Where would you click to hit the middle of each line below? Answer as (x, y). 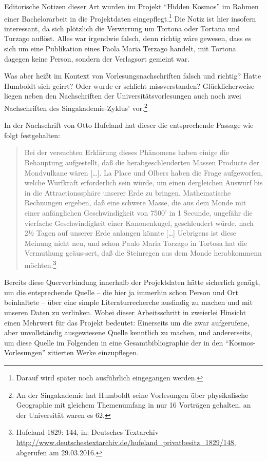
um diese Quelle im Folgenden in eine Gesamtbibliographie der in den (114, 342)
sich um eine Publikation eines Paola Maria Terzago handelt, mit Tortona (120, 49)
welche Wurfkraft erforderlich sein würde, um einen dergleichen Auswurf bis (144, 183)
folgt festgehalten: (32, 135)
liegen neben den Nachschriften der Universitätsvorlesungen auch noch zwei (123, 96)
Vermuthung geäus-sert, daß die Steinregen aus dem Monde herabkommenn (143, 253)
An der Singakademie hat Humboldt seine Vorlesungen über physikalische (132, 395)
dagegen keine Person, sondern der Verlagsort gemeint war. (97, 58)
